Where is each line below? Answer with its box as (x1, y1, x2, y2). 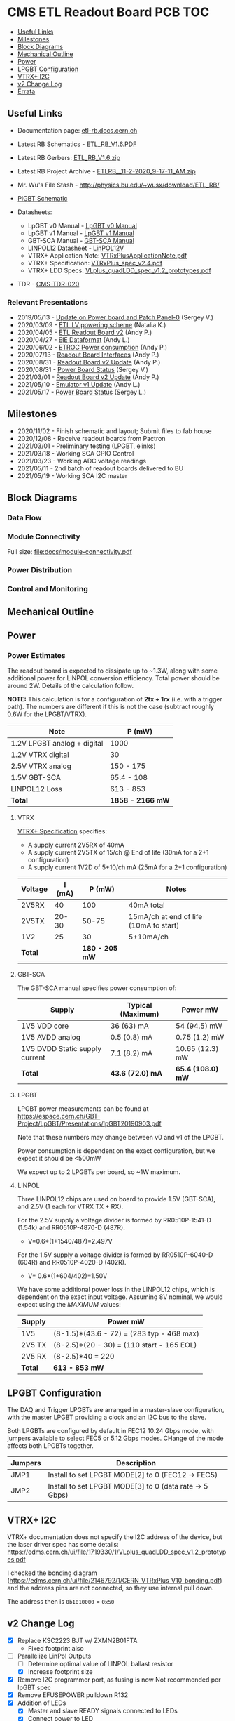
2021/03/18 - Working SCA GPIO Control (17, 449, 134, 457)
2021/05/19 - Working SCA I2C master (17, 471, 128, 480)
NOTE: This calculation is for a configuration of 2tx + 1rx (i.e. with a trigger (7, 695, 222, 704)
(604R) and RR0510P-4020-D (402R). (17, 1258, 127, 1267)
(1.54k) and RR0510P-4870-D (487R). (17, 1223, 126, 1232)
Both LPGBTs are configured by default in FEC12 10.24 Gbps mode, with (7, 1427, 215, 1435)
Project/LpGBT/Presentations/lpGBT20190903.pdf (17, 1119, 162, 1128)
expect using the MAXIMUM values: (17, 1300, 121, 1309)
